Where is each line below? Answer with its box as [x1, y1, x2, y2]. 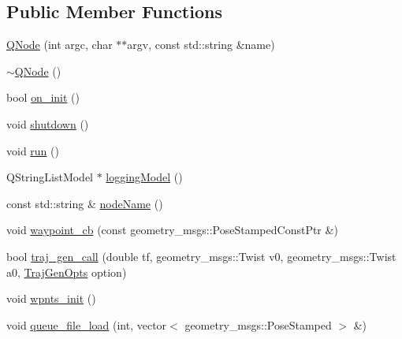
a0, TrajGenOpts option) [6, 263, 127, 280]
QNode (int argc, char [6, 36, 113, 53]
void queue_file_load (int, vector [6, 316, 167, 333]
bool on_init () [6, 89, 80, 106]
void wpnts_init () [6, 290, 96, 307]
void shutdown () [6, 115, 89, 132]
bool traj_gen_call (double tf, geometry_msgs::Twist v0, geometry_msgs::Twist [6, 248, 396, 264]
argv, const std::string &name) [127, 36, 275, 53]
